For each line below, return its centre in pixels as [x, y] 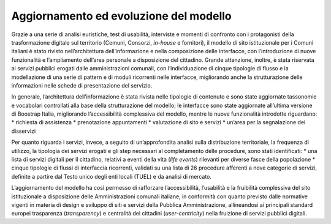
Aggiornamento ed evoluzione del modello [122, 16]
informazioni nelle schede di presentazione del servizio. [82, 85]
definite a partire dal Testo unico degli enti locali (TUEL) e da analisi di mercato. [111, 176]
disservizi [24, 131]
